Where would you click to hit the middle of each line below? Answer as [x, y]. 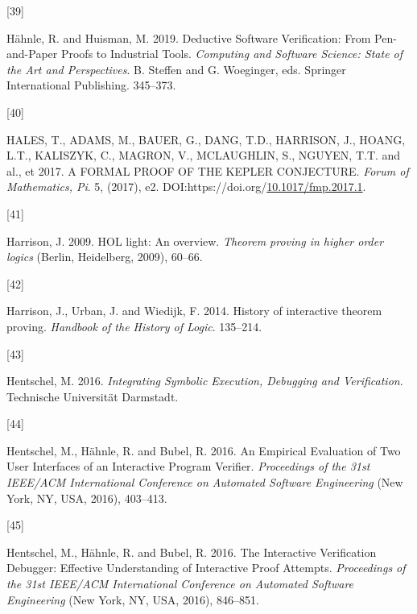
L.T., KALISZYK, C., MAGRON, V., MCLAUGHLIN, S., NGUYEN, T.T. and [204, 155]
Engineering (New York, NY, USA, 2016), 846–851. [133, 599]
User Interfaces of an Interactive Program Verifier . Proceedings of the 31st [188, 466]
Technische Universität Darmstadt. [93, 396]
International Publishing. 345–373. [91, 85]
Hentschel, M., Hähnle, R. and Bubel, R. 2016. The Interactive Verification [192, 552]
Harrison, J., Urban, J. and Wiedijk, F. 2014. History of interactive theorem [194, 311]
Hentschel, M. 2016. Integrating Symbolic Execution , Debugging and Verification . [205, 381]
